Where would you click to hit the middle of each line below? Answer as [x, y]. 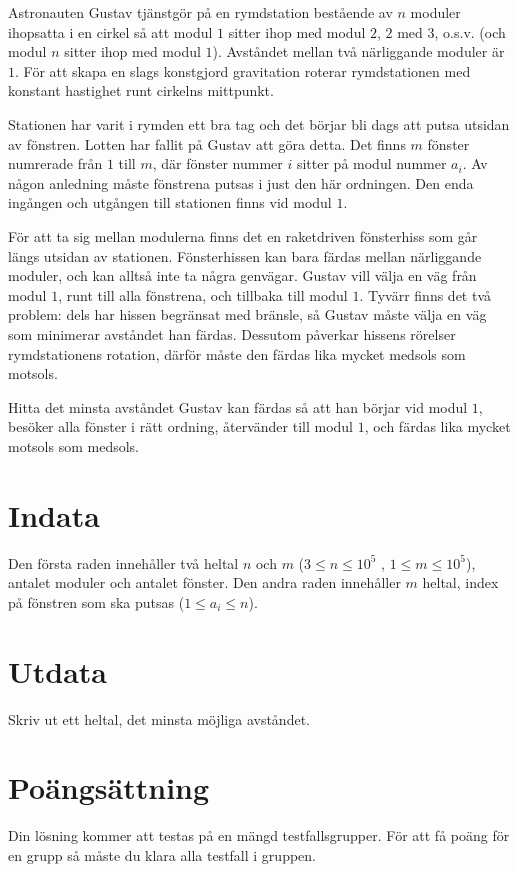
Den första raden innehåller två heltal [123, 562]
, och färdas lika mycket [437, 426]
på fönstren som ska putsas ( [96, 601]
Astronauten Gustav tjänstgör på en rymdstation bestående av [200, 12]
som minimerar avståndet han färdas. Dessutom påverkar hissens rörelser [232, 333]
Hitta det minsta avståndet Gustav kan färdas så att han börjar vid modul [238, 406]
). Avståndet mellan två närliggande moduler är [358, 51]
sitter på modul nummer [371, 163]
